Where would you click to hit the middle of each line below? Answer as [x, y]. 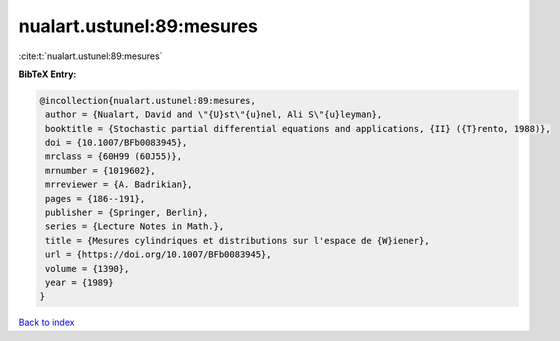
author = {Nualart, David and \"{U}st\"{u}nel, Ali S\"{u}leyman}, [214, 114]
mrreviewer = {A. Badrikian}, [119, 184]
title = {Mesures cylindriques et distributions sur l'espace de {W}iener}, [237, 240]
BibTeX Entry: [47, 74]
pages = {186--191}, [95, 198]
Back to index [46, 322]
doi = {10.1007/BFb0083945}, [116, 143]
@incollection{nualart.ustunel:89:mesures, [148, 100]
